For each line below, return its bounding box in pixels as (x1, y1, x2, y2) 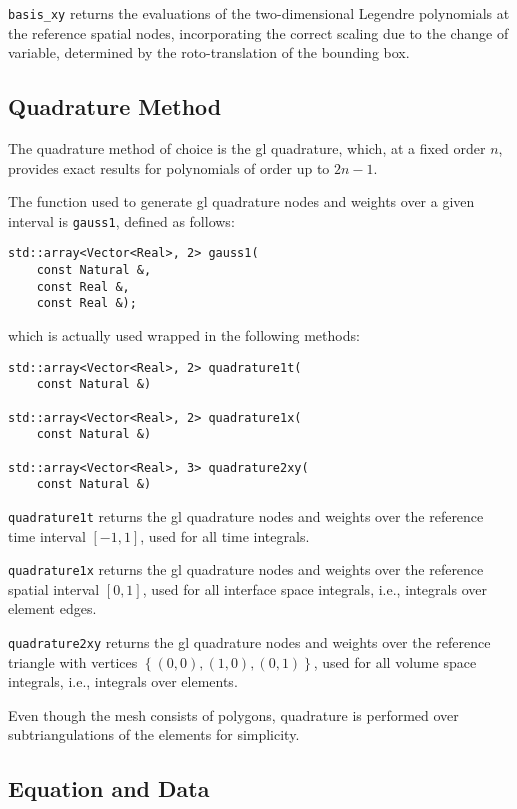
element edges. (8, 598, 97, 619)
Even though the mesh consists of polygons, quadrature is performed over (8, 704, 459, 725)
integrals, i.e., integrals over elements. (8, 671, 238, 692)
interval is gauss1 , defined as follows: (8, 210, 235, 231)
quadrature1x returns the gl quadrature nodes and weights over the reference (8, 559, 484, 580)
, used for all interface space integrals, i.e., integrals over (142, 578, 487, 599)
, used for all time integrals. (140, 525, 310, 546)
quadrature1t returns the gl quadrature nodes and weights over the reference (8, 505, 484, 526)
